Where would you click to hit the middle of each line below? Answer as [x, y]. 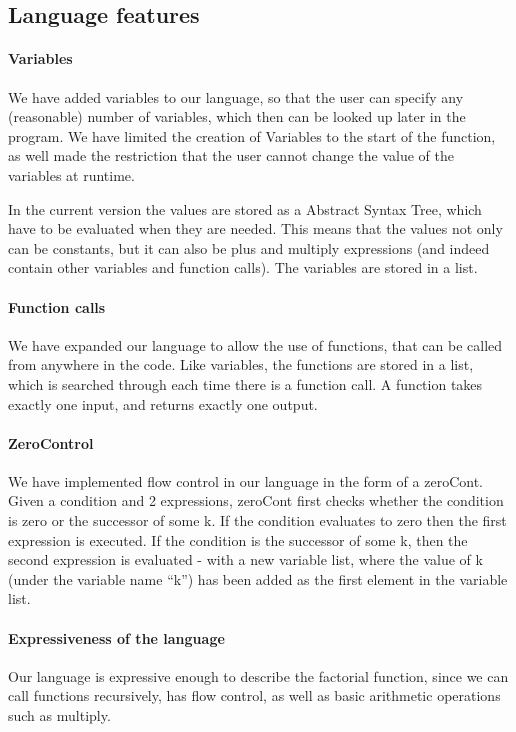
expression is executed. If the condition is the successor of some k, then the [238, 539]
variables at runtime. [71, 174]
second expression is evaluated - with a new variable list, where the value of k [245, 559]
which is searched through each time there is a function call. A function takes [245, 383]
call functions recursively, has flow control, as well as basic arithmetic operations [254, 695]
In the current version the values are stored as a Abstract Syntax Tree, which [245, 208]
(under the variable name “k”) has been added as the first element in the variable [258, 578]
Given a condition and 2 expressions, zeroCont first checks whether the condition [256, 500]
